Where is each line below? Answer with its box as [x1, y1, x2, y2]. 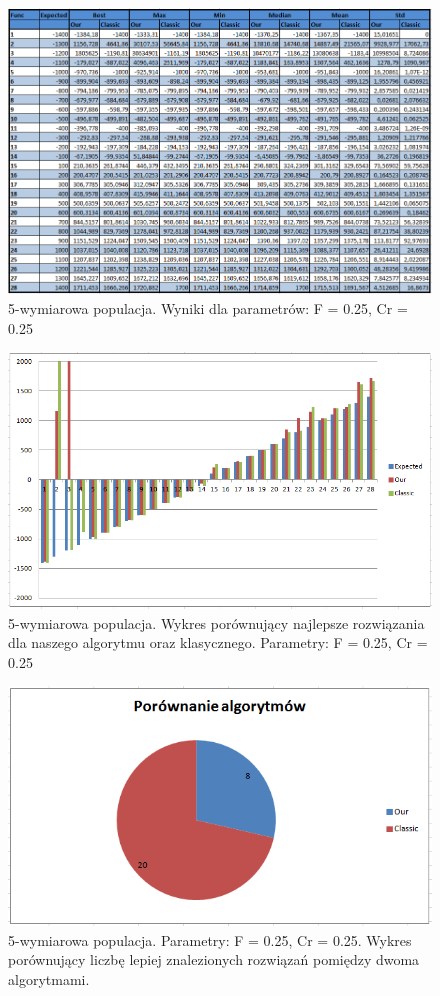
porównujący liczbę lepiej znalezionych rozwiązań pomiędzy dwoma [8, 949, 420, 970]
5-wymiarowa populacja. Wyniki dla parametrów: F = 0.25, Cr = [8, 298, 408, 319]
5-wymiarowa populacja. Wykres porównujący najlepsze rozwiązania [8, 612, 425, 633]
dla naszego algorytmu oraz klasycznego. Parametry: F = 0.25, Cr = [8, 632, 428, 653]
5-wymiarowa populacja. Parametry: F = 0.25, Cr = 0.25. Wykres [8, 929, 412, 950]
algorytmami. [8, 968, 90, 989]
